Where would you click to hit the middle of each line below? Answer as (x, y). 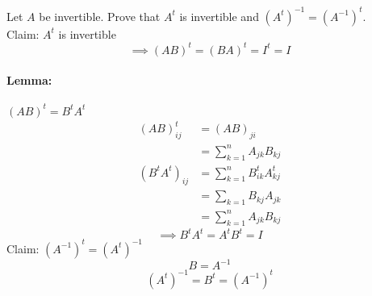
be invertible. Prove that (100, 16)
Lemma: (29, 80)
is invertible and (219, 16)
